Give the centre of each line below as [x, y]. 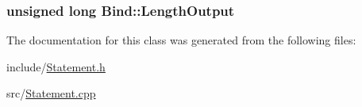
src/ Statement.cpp [51, 93]
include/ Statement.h [56, 66]
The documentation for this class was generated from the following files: [181, 40]
